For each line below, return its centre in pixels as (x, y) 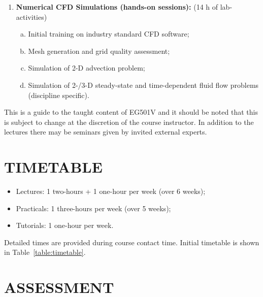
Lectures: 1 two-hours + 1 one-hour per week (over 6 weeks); (111, 191)
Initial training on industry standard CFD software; (109, 34)
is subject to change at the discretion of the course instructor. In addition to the (129, 122)
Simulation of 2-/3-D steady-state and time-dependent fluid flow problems (143, 85)
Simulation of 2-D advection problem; (87, 68)
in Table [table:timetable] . (45, 252)
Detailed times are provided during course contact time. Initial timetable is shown (132, 242)
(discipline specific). (59, 95)
